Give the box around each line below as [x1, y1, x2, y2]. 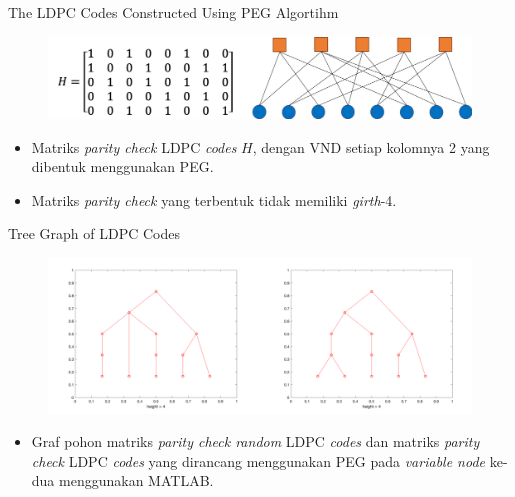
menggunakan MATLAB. [59, 470, 214, 491]
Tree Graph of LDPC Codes [8, 223, 180, 244]
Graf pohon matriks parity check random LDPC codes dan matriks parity [31, 431, 480, 452]
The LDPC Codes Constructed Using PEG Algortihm [8, 2, 339, 22]
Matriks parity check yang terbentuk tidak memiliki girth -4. [31, 189, 397, 210]
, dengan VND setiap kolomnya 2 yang [252, 136, 490, 157]
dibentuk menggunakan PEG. [31, 156, 214, 177]
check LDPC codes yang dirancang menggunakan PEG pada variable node [31, 450, 486, 471]
